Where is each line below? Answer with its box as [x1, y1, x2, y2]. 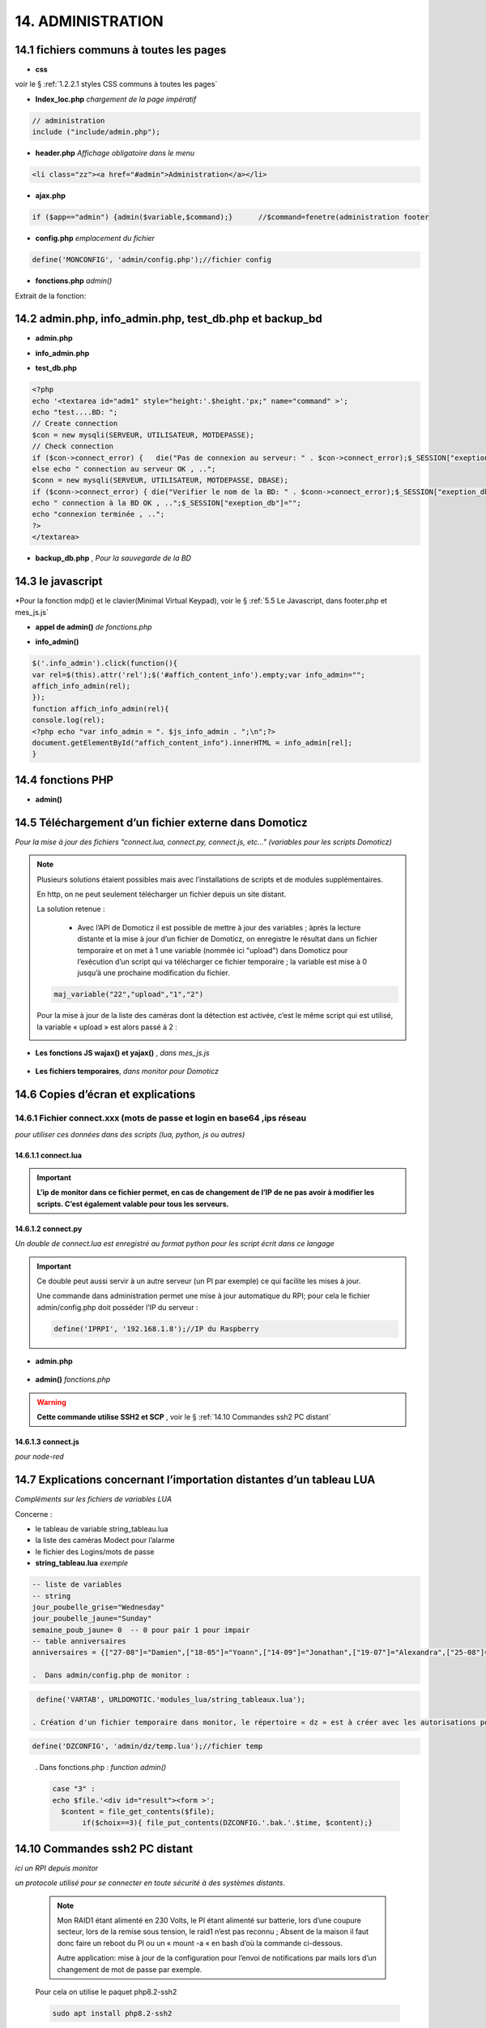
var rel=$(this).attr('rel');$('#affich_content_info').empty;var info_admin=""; [32, 670, 366, 679]
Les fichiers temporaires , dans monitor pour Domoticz [35, 1067, 219, 1076]
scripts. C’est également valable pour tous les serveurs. [36, 1199, 230, 1209]
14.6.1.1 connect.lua [15, 1150, 83, 1160]
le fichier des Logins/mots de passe [35, 1546, 155, 1557]
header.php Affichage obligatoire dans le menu [35, 148, 195, 158]
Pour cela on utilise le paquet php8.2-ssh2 [35, 1987, 177, 1996]
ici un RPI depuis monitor [15, 1863, 99, 1873]
